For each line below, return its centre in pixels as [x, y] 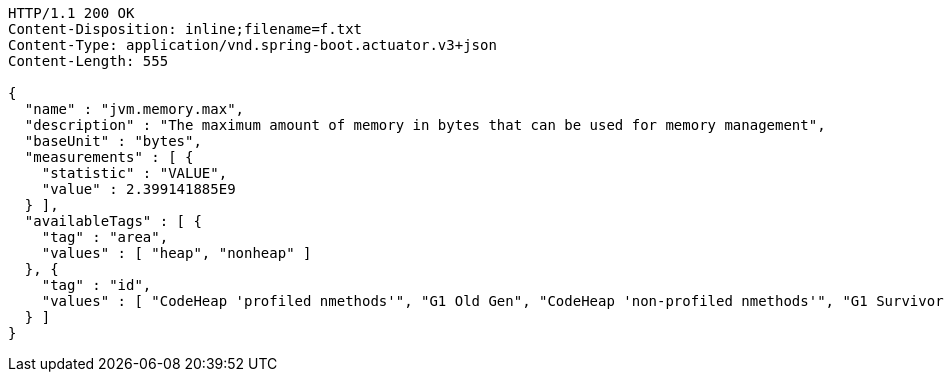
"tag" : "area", [105, 237]
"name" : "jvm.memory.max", [134, 109]
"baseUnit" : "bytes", [113, 141]
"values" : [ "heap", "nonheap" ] [176, 253]
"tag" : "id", [96, 285]
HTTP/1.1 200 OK [71, 13]
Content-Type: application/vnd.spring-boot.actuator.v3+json [252, 45]
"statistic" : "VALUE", [134, 173]
